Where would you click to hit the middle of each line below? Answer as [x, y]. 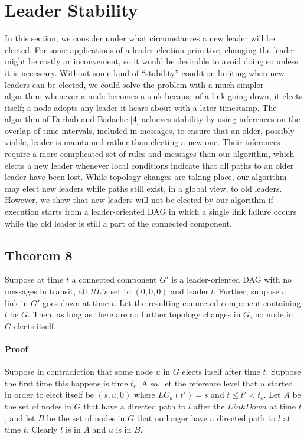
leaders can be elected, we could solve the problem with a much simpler [134, 84]
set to [121, 291]
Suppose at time [34, 279]
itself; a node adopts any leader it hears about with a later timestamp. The [141, 107]
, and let [20, 417]
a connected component [114, 279]
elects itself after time [221, 371]
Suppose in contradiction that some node [79, 371]
